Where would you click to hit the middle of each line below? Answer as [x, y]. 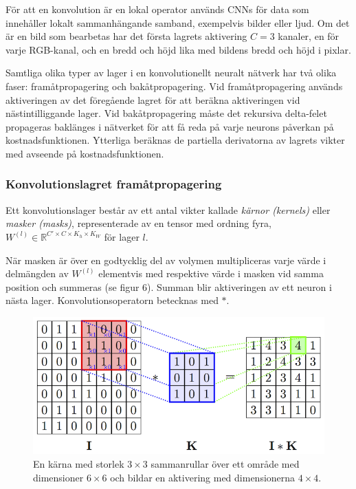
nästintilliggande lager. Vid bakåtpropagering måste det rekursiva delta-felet [166, 113]
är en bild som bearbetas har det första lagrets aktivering [126, 36]
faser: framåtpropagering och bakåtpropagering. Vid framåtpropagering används [174, 86]
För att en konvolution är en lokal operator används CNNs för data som [157, 9]
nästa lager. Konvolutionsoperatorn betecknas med [112, 300]
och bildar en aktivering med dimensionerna [203, 477]
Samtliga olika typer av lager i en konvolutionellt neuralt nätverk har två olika [171, 73]
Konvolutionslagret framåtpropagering [114, 184]
